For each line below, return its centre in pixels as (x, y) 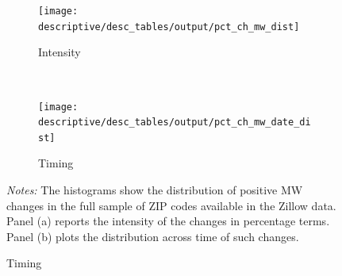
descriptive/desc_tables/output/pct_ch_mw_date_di (175, 123)
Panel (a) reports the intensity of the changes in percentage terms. (168, 221)
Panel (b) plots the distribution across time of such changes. (153, 236)
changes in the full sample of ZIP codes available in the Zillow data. (171, 205)
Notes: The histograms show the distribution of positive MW (155, 190)
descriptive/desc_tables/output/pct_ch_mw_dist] (169, 27)
